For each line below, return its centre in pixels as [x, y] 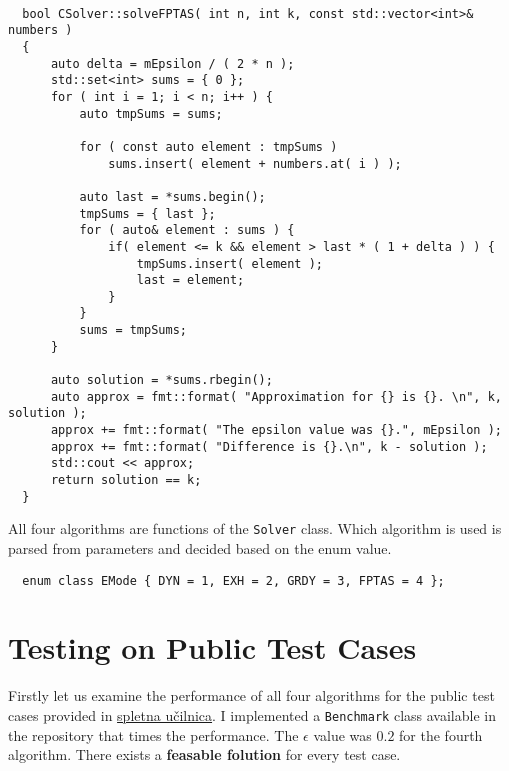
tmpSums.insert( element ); [229, 263]
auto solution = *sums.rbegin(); [161, 380]
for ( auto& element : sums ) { [187, 230]
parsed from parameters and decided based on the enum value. [200, 548]
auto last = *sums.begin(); [172, 196]
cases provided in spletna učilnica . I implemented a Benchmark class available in [252, 714]
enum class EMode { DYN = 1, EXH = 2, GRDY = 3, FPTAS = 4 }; [233, 580]
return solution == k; [126, 480]
